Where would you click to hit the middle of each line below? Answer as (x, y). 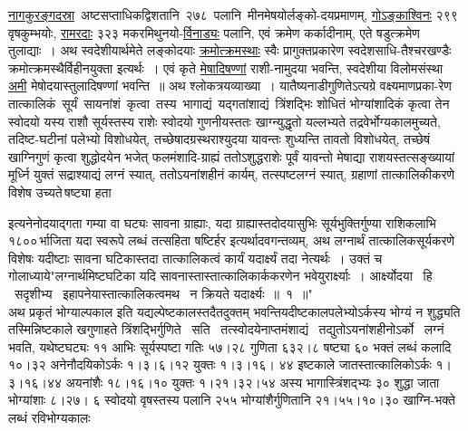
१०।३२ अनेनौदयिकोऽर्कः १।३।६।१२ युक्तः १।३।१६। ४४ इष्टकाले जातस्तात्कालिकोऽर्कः (220, 364)
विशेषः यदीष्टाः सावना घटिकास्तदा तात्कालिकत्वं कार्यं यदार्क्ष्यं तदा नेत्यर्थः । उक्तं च (195, 258)
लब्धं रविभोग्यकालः (49, 418)
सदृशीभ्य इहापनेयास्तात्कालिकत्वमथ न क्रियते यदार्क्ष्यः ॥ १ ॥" (163, 293)
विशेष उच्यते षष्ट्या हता (60, 192)
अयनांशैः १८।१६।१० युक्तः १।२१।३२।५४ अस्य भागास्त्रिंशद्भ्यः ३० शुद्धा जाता (253, 382)
